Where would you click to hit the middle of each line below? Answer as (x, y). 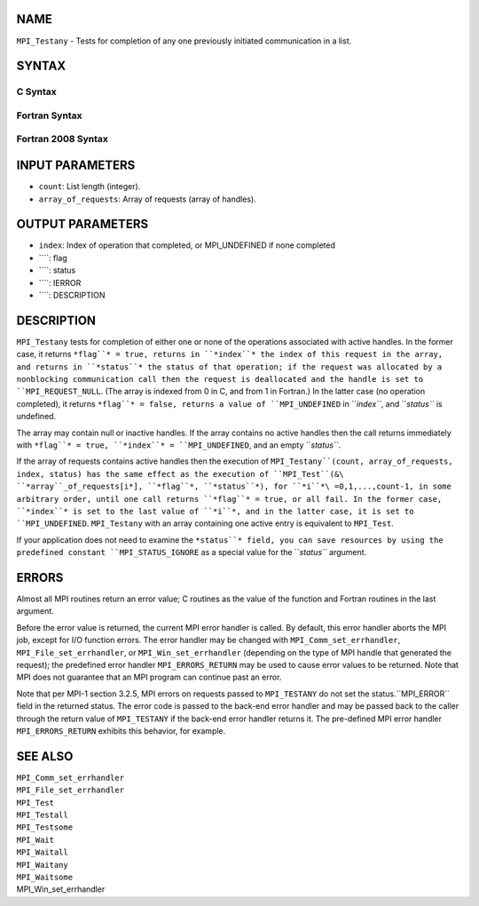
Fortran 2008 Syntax (62, 139)
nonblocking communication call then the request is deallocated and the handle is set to (220, 379)
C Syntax (36, 91)
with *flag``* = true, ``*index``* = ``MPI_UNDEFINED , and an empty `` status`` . (179, 445)
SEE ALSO (45, 756)
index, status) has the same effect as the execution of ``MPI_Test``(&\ (181, 474)
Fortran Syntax (49, 115)
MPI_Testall (42, 815)
